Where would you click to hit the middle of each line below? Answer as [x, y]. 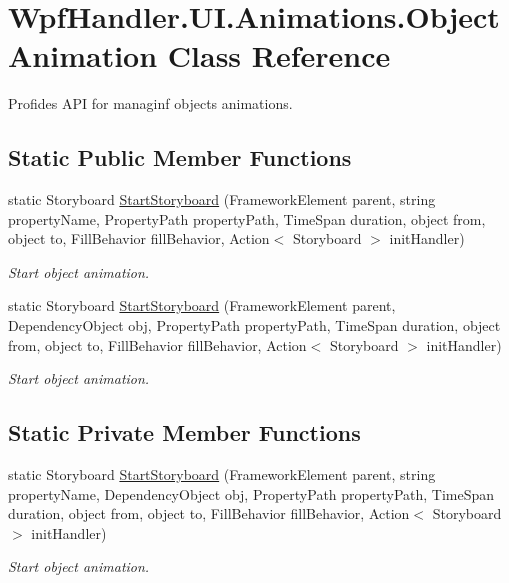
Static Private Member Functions [184, 432]
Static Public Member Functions [180, 157]
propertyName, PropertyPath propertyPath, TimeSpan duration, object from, [247, 218]
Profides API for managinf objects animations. [150, 103]
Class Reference [279, 55]
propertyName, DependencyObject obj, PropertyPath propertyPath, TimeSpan [251, 493]
